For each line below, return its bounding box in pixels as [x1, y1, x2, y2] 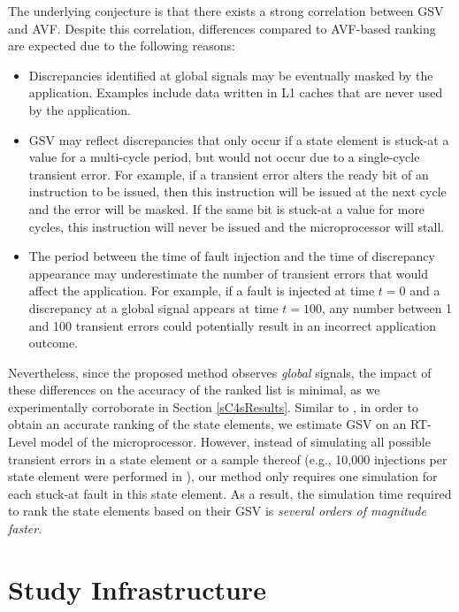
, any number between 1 [322, 298, 453, 317]
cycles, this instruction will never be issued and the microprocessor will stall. [28, 217, 445, 235]
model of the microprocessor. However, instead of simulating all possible [40, 432, 431, 451]
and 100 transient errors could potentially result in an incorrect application [28, 316, 437, 334]
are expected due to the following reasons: [8, 36, 235, 55]
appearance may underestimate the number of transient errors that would [28, 264, 429, 282]
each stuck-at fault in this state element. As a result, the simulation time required [8, 484, 452, 502]
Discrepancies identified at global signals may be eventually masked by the [28, 65, 433, 84]
